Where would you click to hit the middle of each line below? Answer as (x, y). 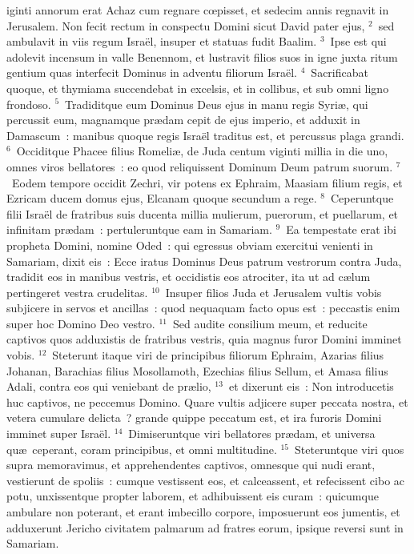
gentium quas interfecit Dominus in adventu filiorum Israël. (152, 72)
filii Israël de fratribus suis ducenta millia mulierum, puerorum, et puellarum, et (203, 213)
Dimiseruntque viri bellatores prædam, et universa (252, 434)
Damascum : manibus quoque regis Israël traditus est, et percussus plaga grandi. (205, 135)
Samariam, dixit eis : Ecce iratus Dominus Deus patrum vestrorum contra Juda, (204, 261)
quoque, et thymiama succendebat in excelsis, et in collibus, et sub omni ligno (198, 88)
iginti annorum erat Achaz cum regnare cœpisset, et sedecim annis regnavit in (198, 10)
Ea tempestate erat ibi (341, 229)
